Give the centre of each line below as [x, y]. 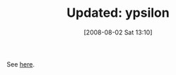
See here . [20, 64]
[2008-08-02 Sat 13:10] [118, 32]
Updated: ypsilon [118, 13]
